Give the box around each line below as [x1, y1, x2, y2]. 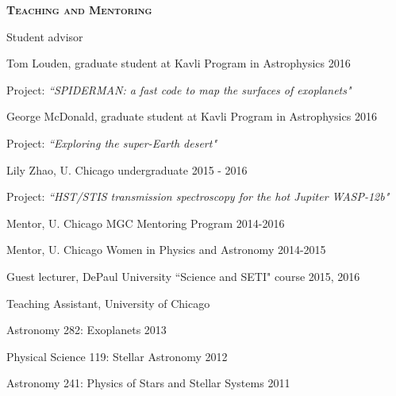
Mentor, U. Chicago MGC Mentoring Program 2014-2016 [6, 214, 285, 231]
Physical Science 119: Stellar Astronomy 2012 [6, 348, 228, 364]
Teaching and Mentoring [6, 2, 152, 17]
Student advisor [6, 28, 83, 44]
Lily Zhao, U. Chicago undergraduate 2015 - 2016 [6, 161, 248, 178]
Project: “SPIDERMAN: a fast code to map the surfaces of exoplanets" [6, 81, 352, 98]
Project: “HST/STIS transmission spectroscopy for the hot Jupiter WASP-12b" [6, 188, 390, 205]
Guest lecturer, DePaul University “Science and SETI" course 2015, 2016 [6, 267, 360, 284]
